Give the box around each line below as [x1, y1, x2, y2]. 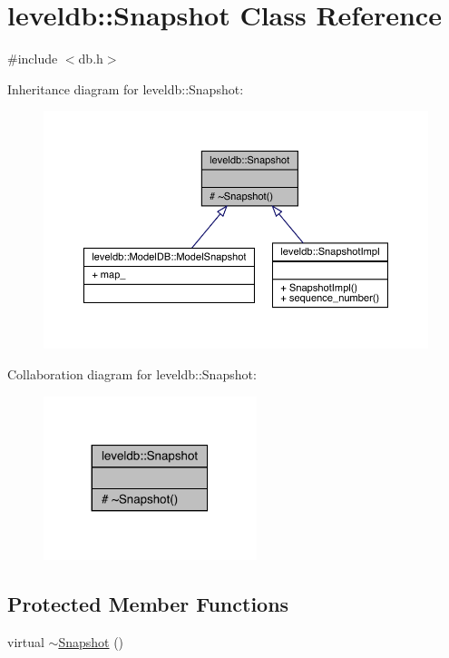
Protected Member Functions [7, 589, 289, 617]
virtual [7, 632, 44, 651]
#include [7, 49, 58, 68]
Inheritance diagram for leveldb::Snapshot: [7, 79, 244, 98]
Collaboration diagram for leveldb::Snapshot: [7, 364, 257, 383]
